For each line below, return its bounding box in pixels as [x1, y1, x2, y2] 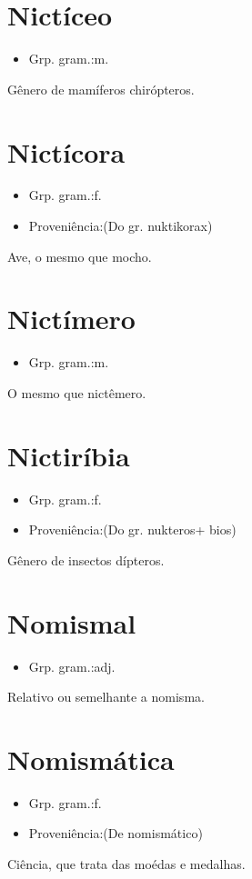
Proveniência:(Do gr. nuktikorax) [28, 216, 213, 235]
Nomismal [7, 604, 136, 641]
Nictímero [7, 300, 136, 337]
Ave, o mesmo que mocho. [7, 246, 152, 265]
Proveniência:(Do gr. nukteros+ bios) [28, 520, 237, 539]
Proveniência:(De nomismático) [28, 824, 203, 843]
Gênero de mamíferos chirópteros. [7, 79, 195, 98]
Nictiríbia [7, 436, 130, 474]
